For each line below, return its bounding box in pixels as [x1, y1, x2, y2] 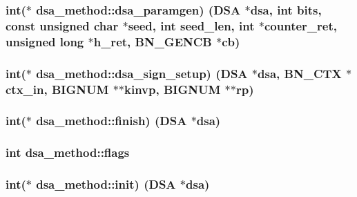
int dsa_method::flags [6, 144, 130, 161]
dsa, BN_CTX [258, 64, 342, 82]
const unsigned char [6, 17, 119, 34]
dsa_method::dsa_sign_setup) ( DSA [36, 64, 248, 82]
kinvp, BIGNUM [124, 80, 221, 97]
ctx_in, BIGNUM [6, 80, 109, 97]
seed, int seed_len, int [128, 17, 255, 34]
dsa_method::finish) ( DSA [36, 112, 187, 129]
